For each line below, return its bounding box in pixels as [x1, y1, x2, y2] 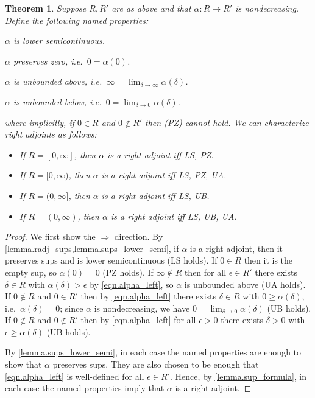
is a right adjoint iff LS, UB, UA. [110, 209, 237, 222]
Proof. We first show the [5, 230, 96, 243]
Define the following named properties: [5, 13, 149, 26]
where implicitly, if [5, 116, 75, 128]
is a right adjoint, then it [189, 242, 283, 254]
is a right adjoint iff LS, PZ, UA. [101, 169, 227, 181]
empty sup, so [5, 265, 57, 278]
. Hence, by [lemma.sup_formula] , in [169, 369, 307, 382]
